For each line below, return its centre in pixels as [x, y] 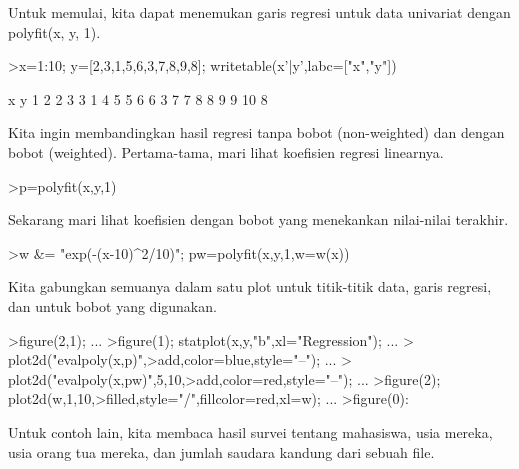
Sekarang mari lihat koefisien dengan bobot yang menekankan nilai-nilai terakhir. [258, 219]
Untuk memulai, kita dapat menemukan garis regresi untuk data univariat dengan [259, 12]
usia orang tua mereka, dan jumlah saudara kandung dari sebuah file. [221, 451]
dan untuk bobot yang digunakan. [112, 305]
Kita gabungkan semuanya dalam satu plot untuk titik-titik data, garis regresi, [250, 286]
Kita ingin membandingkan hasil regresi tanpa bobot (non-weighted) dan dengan [256, 132]
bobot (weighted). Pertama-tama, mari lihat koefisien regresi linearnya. [226, 151]
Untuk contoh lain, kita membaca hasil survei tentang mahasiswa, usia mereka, [250, 431]
